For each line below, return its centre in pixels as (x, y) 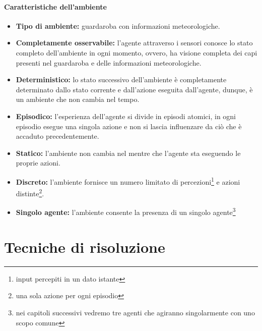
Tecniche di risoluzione (85, 246)
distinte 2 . (30, 192)
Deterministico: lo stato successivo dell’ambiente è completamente (121, 79)
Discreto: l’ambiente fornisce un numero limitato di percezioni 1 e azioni (128, 181)
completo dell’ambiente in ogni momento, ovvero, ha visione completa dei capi (137, 52)
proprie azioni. (38, 163)
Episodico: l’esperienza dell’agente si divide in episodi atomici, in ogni (126, 116)
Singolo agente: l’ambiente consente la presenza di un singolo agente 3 (126, 211)
